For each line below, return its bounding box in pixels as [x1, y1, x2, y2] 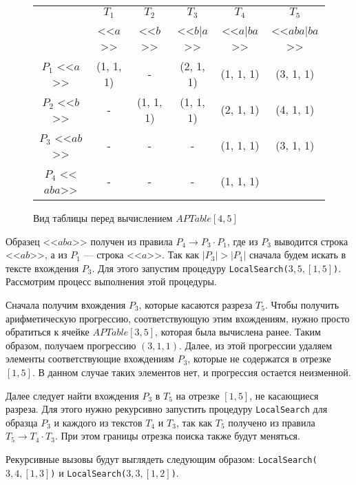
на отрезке [176, 388, 220, 402]
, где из [227, 234, 258, 248]
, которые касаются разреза [138, 297, 253, 311]
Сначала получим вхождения [6, 297, 126, 311]
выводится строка [274, 234, 348, 248]
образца [6, 415, 38, 429]
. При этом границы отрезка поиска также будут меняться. [54, 429, 300, 443]
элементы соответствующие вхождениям [6, 351, 174, 366]
